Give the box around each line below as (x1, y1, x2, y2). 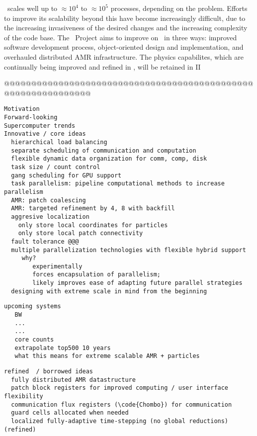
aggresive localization (11, 213, 89, 220)
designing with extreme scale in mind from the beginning (11, 287, 207, 295)
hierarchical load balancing (11, 138, 107, 146)
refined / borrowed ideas (4, 368, 93, 375)
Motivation (4, 105, 40, 113)
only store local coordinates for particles (18, 221, 168, 229)
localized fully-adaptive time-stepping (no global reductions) (11, 417, 229, 425)
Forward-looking (4, 114, 58, 121)
